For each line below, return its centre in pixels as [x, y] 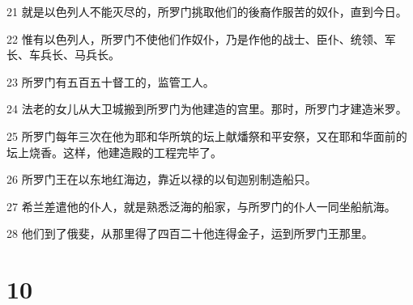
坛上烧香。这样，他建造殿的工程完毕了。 [114, 152]
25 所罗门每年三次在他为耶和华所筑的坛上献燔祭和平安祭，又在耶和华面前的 [207, 136]
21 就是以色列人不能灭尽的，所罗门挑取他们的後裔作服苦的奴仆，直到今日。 [207, 11]
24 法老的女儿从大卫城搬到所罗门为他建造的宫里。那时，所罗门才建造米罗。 [207, 109]
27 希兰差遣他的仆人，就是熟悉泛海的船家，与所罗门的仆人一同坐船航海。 [201, 206]
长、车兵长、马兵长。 [63, 55]
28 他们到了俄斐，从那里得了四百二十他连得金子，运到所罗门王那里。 [190, 233]
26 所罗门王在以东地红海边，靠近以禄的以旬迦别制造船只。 [162, 179]
